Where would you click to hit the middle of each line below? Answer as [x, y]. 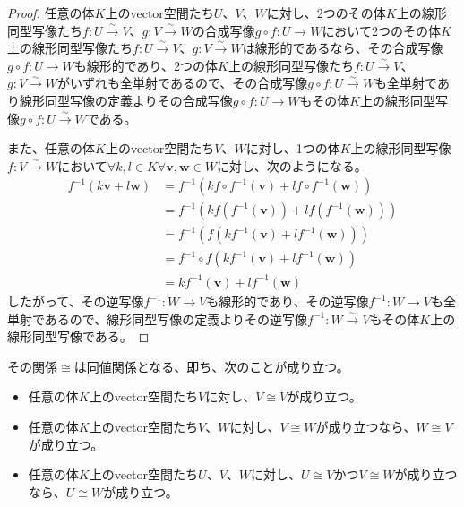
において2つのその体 [381, 30]
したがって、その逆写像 [76, 301]
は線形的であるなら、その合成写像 [343, 48]
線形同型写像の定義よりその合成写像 [126, 100]
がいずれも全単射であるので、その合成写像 [183, 83]
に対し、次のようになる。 [292, 165]
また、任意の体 [51, 148]
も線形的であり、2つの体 [146, 65]
